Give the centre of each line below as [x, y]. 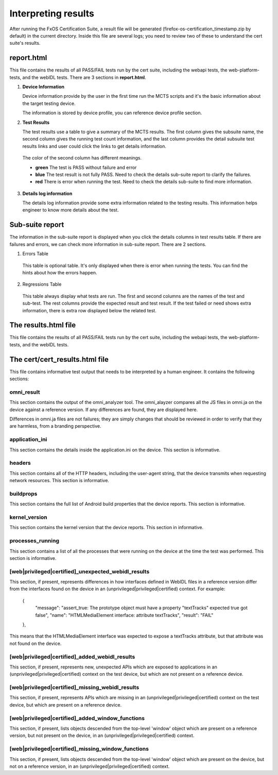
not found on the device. [36, 643]
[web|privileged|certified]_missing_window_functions [79, 749]
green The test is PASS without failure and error [86, 167]
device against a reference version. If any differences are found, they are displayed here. [104, 410]
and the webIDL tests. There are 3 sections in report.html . [84, 77]
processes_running [34, 541]
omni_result [25, 392]
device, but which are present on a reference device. [66, 704]
